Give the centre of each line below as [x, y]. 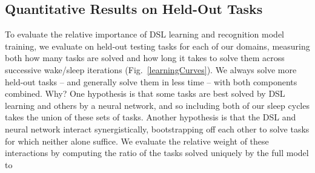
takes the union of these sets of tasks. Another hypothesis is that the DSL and [151, 117]
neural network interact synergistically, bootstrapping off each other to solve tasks [157, 129]
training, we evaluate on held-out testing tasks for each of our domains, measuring [157, 46]
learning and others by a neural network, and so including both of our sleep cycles [157, 105]
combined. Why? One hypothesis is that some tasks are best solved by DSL [145, 93]
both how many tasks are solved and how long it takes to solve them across [145, 58]
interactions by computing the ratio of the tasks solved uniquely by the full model [157, 153]
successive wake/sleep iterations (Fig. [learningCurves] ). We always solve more [151, 69]
